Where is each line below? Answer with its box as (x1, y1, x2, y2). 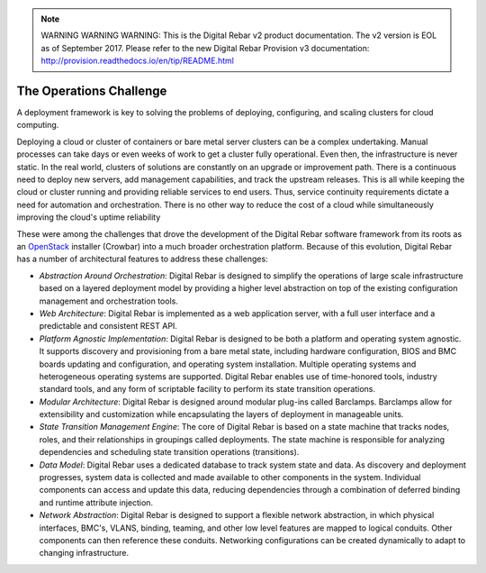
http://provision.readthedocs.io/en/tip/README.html (40, 55, 234, 67)
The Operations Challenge (16, 83, 167, 98)
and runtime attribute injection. (39, 496, 153, 508)
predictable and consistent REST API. (39, 321, 177, 332)
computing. (16, 120, 59, 131)
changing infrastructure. (39, 548, 130, 559)
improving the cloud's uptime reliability (16, 212, 161, 223)
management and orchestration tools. (39, 296, 179, 306)
